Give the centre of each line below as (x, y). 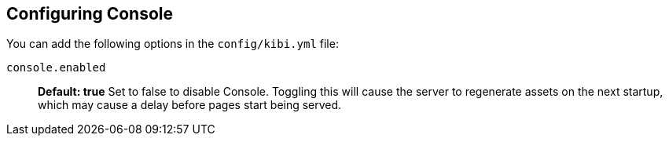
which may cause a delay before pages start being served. (190, 105)
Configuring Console (90, 14)
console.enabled (56, 68)
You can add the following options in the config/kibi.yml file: (173, 44)
